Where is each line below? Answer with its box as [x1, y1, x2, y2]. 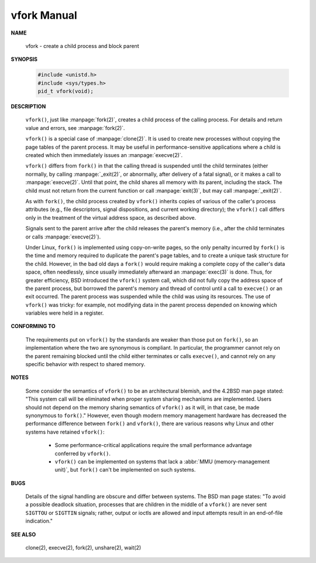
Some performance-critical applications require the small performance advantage [54, 442, 252, 449]
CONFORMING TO [11, 323, 56, 330]
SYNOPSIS [11, 56, 38, 63]
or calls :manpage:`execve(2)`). [25, 233, 101, 240]
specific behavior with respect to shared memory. [25, 361, 146, 368]
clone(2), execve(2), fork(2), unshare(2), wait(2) [25, 544, 142, 551]
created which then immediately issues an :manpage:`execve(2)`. [25, 152, 183, 159]
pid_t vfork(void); [37, 88, 94, 95]
